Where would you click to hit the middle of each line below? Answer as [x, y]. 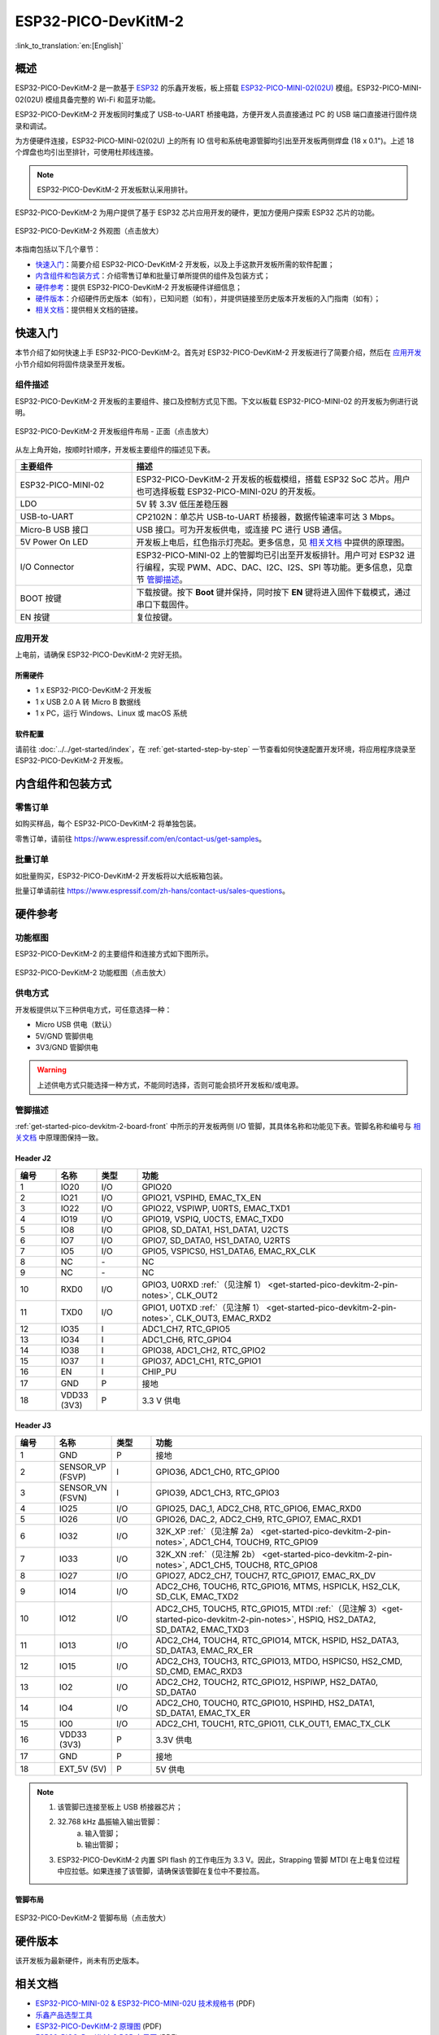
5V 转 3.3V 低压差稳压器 [182, 505]
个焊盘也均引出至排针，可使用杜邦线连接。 [86, 152]
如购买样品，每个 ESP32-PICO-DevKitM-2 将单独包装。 [108, 824]
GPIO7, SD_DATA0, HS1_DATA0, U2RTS [216, 1240]
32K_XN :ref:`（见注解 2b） [208, 1554]
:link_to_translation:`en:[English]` [70, 46]
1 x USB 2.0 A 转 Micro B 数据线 [88, 702]
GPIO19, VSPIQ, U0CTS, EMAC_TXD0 [213, 1219]
